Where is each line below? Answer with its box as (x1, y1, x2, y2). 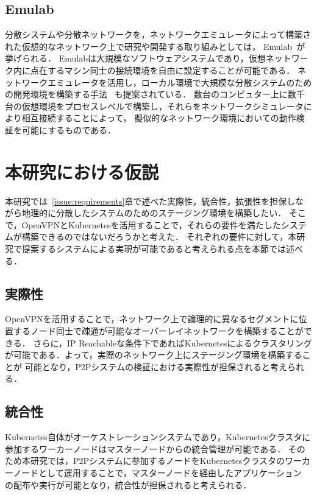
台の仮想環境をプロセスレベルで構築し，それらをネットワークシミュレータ (5, 99, 304, 112)
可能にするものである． (21, 123, 116, 136)
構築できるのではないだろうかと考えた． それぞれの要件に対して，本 (21, 230, 297, 243)
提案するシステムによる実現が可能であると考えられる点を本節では (21, 242, 287, 255)
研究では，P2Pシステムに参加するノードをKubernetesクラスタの (30, 454, 285, 467)
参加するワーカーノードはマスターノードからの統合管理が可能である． (5, 442, 286, 455)
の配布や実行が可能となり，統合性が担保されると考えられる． (5, 478, 252, 491)
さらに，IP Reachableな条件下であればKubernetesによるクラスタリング (33, 336, 312, 349)
